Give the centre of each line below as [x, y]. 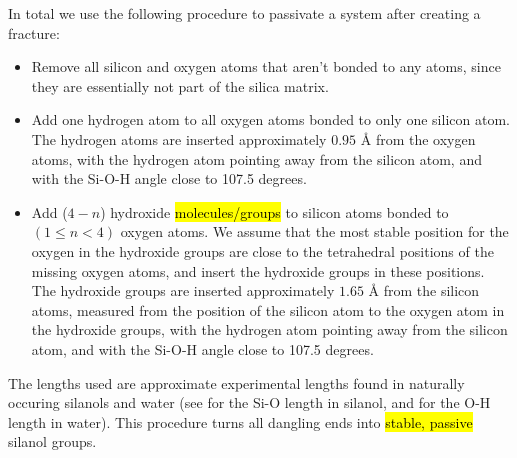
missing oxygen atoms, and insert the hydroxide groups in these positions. [258, 270]
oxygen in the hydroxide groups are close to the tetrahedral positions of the [262, 250]
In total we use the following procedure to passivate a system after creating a [244, 13]
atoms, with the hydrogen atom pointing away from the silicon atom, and [256, 158]
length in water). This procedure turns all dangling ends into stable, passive [240, 421]
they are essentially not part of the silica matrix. [180, 85]
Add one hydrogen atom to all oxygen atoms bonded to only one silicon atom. [270, 119]
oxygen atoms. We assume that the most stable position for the [314, 231]
